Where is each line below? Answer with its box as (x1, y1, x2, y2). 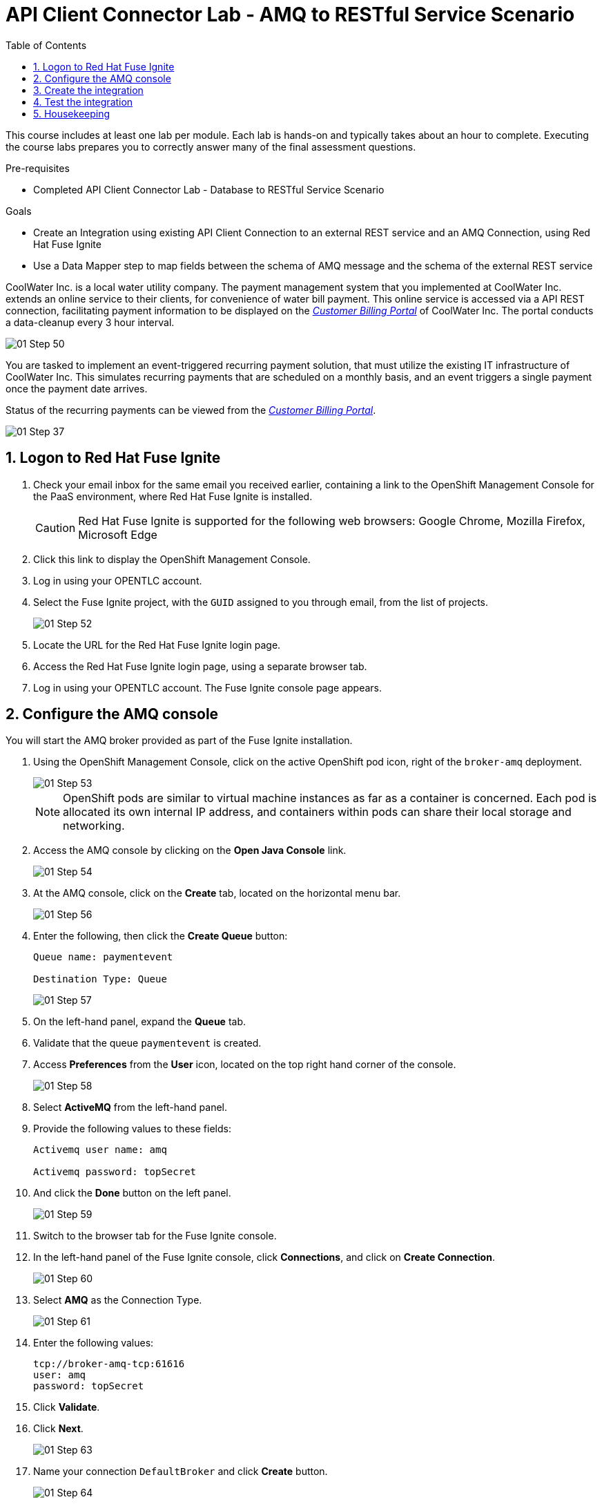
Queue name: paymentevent (33, 951, 173, 963)
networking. (63, 819, 125, 833)
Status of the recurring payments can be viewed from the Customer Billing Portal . (6, 403, 376, 416)
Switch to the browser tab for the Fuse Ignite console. (33, 1230, 277, 1242)
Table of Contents (6, 39, 87, 51)
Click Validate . (33, 1401, 100, 1413)
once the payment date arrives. (6, 382, 148, 394)
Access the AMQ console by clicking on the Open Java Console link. (33, 844, 347, 857)
